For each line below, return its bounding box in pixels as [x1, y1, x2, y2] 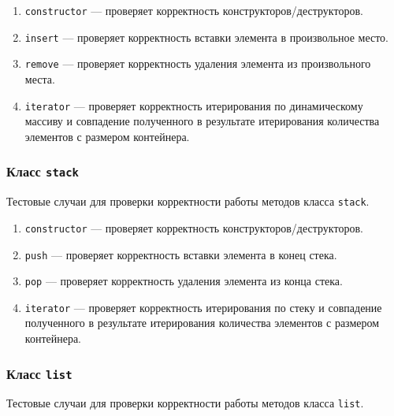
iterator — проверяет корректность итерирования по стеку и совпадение [24, 299, 382, 315]
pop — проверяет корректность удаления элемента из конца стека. [24, 273, 343, 289]
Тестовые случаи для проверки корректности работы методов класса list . [6, 395, 364, 411]
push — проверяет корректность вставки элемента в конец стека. [24, 246, 337, 262]
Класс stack [6, 162, 79, 181]
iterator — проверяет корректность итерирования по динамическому [24, 97, 363, 113]
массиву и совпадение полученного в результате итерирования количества [24, 113, 380, 129]
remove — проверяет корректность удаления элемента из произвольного [24, 55, 371, 72]
